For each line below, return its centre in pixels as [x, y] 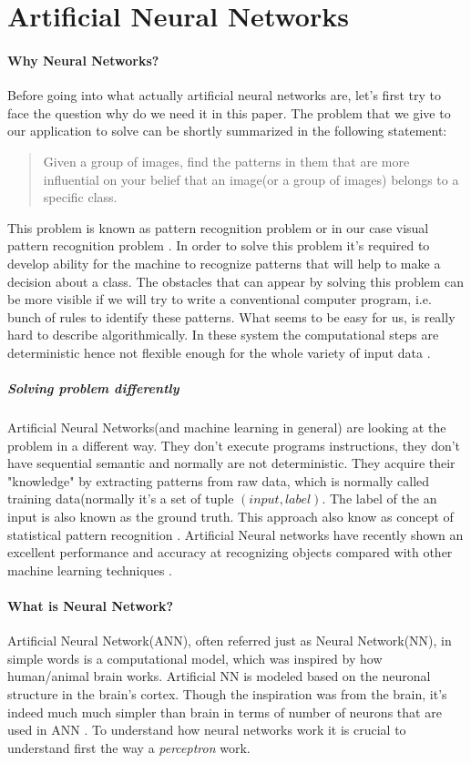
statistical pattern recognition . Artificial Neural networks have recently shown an [235, 534]
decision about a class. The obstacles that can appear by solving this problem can [236, 281]
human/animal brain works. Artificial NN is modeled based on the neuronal [219, 676]
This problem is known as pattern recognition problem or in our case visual [218, 227]
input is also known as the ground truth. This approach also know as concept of [230, 517]
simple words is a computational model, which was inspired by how [195, 658]
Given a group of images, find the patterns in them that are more [226, 161]
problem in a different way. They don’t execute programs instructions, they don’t [234, 445]
